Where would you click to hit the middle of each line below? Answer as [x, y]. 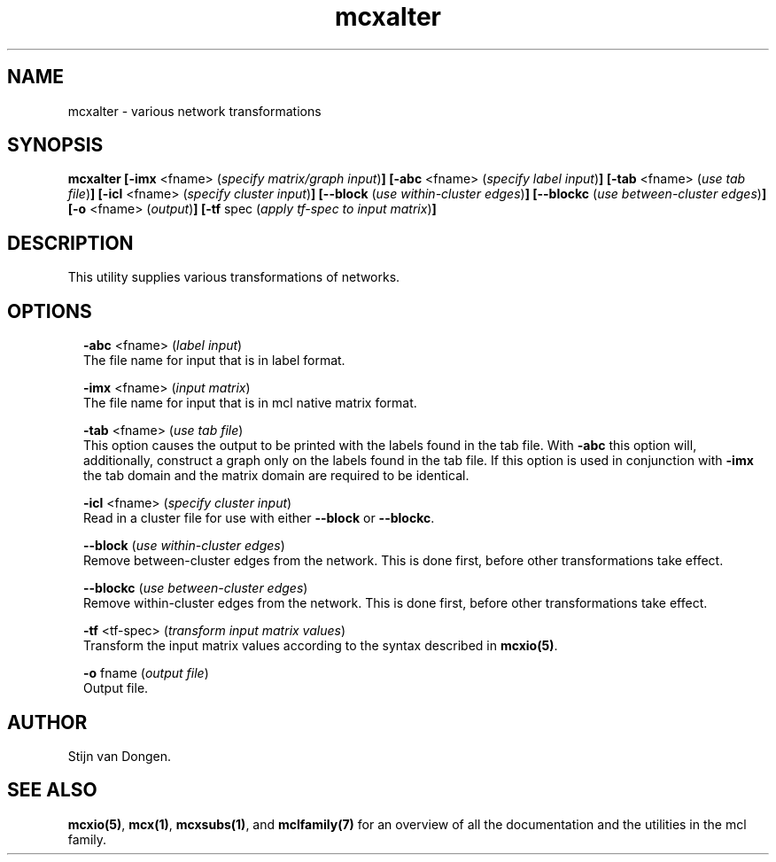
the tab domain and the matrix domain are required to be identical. [276, 476]
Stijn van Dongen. [120, 756]
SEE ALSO [52, 790]
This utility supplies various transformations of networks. [234, 277]
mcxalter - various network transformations [194, 111]
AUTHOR [47, 722]
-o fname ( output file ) [146, 673]
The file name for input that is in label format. [214, 361]
